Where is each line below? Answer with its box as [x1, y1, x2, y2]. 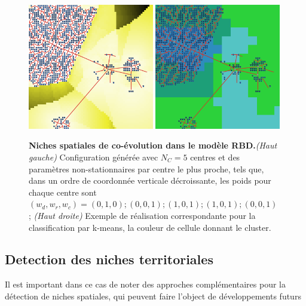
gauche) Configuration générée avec [29, 150, 158, 163]
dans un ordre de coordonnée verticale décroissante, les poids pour [29, 174, 271, 187]
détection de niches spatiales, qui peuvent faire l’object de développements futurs [5, 289, 301, 302]
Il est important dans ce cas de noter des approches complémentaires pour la [5, 278, 286, 290]
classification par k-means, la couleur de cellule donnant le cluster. [29, 221, 271, 233]
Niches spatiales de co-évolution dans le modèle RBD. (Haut [29, 139, 277, 152]
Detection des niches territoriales [5, 250, 213, 268]
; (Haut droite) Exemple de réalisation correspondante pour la [29, 209, 256, 221]
